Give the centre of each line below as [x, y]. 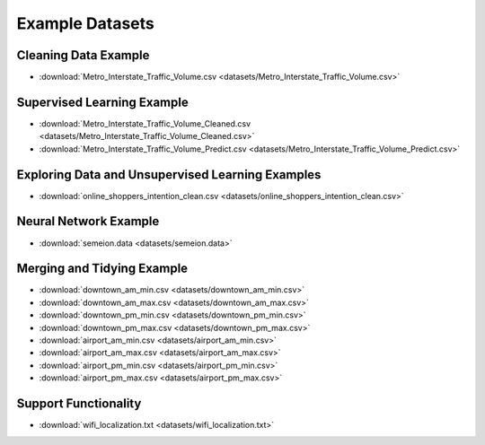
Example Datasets [85, 23]
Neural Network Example [88, 221]
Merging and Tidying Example [102, 269]
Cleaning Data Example [83, 55]
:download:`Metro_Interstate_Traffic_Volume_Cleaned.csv [145, 123]
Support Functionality [79, 404]
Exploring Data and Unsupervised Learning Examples [169, 175]
